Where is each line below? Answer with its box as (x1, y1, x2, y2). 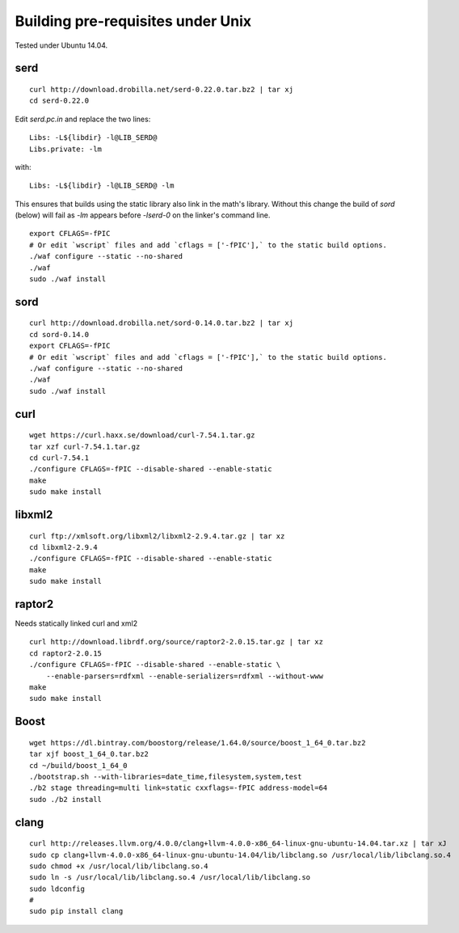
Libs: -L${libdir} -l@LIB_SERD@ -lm (29, 181, 175, 190)
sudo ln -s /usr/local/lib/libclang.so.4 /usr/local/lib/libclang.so (29, 873, 311, 882)
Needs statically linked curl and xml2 (15, 618, 137, 628)
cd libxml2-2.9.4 (29, 542, 98, 551)
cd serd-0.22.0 (29, 96, 90, 105)
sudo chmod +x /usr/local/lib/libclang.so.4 (29, 861, 209, 871)
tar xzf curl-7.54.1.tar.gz (29, 441, 141, 451)
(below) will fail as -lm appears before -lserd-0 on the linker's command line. (15, 210, 271, 220)
